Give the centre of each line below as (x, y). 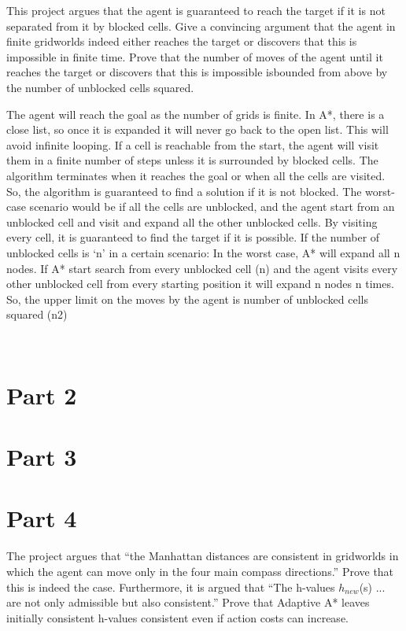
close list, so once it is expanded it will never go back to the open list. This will (197, 129)
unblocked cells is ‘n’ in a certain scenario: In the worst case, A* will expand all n (203, 252)
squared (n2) (37, 314)
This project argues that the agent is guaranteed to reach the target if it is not (196, 10)
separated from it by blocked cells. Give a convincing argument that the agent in (201, 26)
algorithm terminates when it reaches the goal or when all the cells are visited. (196, 175)
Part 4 (42, 518)
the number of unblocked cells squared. (100, 87)
